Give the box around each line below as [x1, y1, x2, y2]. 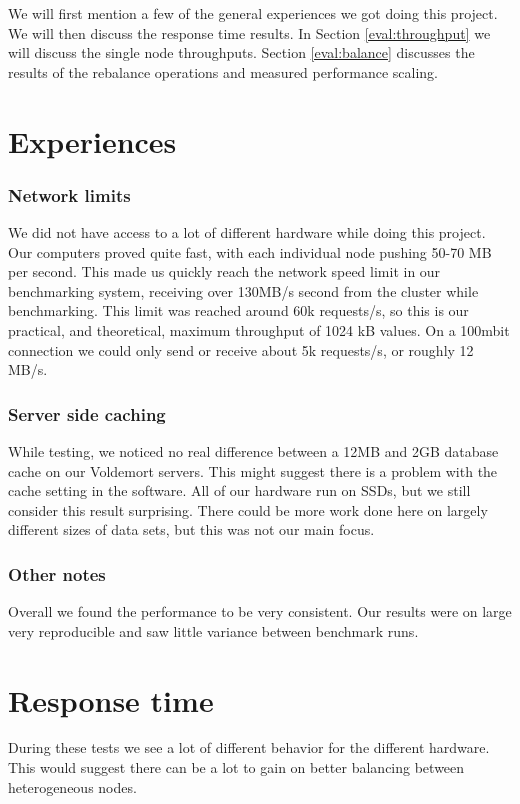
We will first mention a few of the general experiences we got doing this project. [8, 3, 498, 23]
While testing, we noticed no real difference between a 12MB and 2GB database [8, 440, 499, 461]
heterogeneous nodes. [8, 776, 137, 797]
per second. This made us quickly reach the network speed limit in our [8, 261, 441, 282]
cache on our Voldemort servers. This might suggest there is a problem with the [8, 460, 498, 481]
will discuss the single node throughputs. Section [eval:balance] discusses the [8, 42, 475, 63]
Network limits [8, 182, 131, 207]
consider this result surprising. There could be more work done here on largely [8, 499, 488, 520]
